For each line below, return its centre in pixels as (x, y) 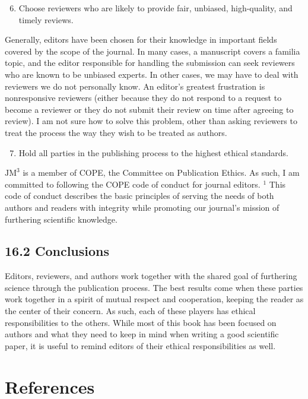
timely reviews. (46, 19)
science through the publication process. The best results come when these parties (154, 287)
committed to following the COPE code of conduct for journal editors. (133, 184)
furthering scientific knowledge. (61, 219)
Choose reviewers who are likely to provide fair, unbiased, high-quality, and (155, 8)
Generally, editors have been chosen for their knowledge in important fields (141, 39)
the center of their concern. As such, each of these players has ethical (130, 311)
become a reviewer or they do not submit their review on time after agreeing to (149, 109)
